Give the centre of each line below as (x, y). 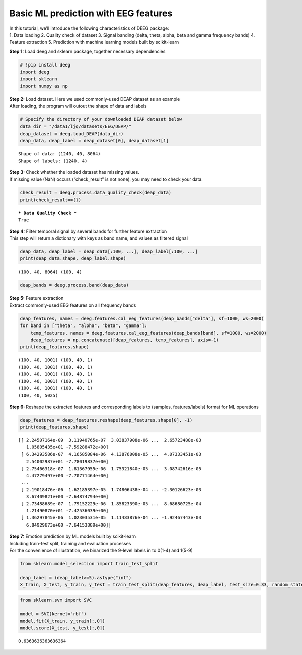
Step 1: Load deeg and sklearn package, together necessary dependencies (87, 51)
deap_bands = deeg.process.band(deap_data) (74, 285)
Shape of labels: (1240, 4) (53, 161)
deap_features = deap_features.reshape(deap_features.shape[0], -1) (106, 420)
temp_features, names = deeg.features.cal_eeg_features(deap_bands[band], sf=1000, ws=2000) (148, 333)
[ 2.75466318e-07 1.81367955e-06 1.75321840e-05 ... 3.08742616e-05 (111, 468)
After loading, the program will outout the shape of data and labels (78, 106)
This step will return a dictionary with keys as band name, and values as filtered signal (99, 238)
